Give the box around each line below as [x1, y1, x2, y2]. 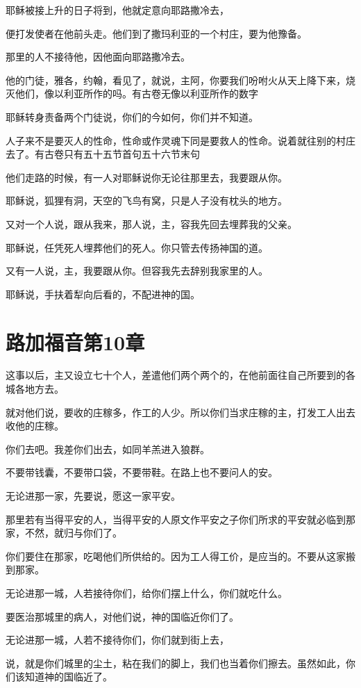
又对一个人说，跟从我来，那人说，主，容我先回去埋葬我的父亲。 [6, 216, 297, 231]
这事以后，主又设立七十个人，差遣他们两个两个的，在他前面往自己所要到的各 [6, 368, 355, 382]
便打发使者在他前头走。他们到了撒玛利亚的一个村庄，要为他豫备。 [6, 26, 307, 40]
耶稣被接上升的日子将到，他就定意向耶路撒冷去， [6, 3, 229, 17]
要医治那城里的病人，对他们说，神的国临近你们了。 [6, 609, 239, 623]
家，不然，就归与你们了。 [6, 525, 122, 540]
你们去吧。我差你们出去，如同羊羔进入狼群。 [6, 441, 210, 456]
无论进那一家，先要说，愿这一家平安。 [6, 489, 180, 502]
